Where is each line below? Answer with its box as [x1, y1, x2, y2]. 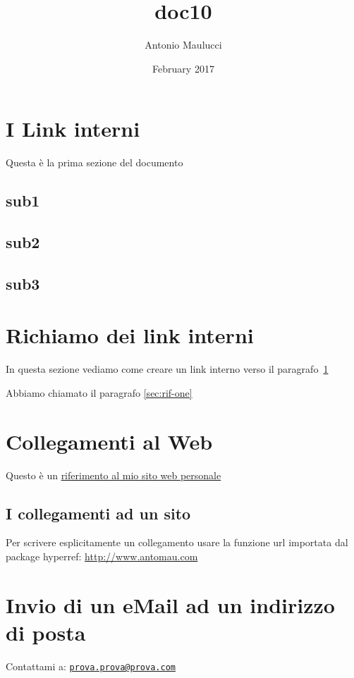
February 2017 [152, 61, 214, 75]
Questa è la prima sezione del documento [6, 155, 183, 170]
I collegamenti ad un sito [6, 502, 191, 524]
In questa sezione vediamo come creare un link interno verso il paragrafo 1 [6, 362, 329, 376]
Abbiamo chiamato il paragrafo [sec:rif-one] [6, 385, 193, 400]
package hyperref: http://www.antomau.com [6, 549, 198, 564]
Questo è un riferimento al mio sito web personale [6, 467, 221, 482]
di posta [6, 617, 86, 646]
